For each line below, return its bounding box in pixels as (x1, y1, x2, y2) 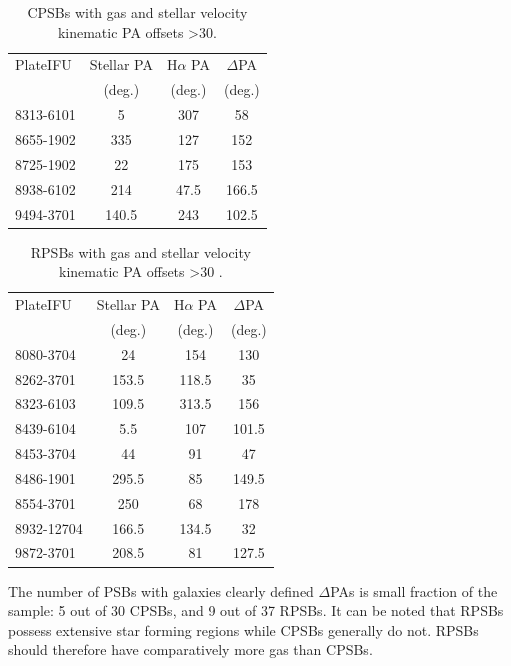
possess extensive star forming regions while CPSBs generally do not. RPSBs (8, 619, 479, 640)
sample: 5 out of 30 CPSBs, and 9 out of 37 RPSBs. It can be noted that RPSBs (8, 600, 504, 621)
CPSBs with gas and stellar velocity (27, 2, 248, 22)
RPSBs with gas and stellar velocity (30, 241, 251, 262)
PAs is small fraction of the (330, 580, 498, 601)
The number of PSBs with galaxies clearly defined (8, 580, 314, 601)
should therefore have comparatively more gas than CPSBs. (8, 639, 373, 660)
